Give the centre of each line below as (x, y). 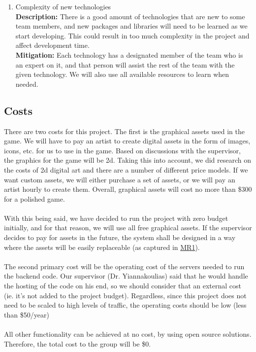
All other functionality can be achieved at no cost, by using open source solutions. (128, 334)
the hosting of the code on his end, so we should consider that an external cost (123, 286)
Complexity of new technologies (63, 6)
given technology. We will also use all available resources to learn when (122, 74)
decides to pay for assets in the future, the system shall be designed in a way (120, 237)
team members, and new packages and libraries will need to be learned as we (131, 26)
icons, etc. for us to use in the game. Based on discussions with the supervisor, (122, 150)
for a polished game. (34, 198)
